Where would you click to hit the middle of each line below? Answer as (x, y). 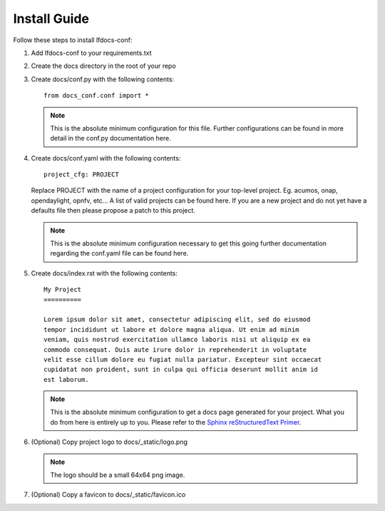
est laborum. (66, 379)
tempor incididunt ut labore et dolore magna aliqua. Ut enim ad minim (171, 329)
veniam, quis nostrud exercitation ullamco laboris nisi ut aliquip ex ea (177, 340)
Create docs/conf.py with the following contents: (103, 79)
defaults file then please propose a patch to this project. (113, 211)
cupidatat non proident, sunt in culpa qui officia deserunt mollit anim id (181, 370)
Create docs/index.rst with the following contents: (104, 273)
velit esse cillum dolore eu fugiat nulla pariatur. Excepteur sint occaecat (183, 359)
